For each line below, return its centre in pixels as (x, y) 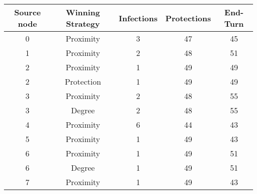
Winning (83, 12)
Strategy (83, 24)
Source (27, 12)
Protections (188, 18)
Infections (138, 18)
